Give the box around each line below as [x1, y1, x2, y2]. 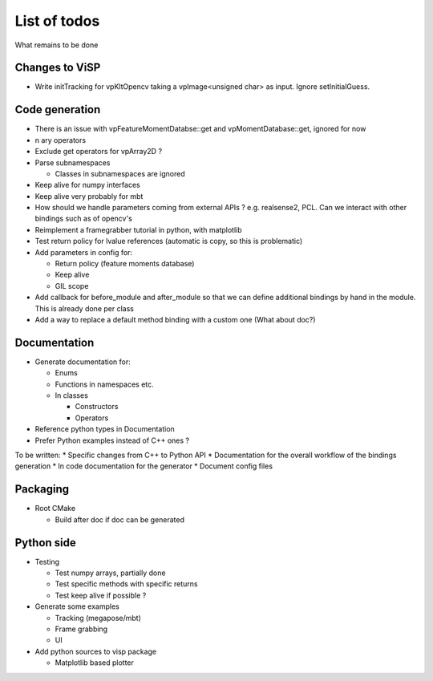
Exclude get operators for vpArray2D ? [34, 147, 163, 156]
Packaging [14, 482, 70, 497]
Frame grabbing [55, 624, 108, 634]
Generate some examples [34, 602, 119, 611]
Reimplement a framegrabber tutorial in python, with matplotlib [34, 225, 242, 234]
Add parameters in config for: [34, 247, 132, 257]
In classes [55, 391, 88, 400]
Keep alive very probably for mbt [34, 191, 144, 201]
